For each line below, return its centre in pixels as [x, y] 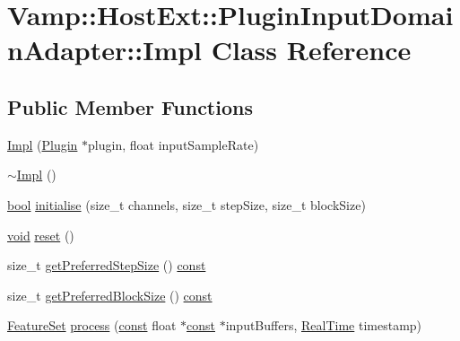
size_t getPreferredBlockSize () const [110, 295]
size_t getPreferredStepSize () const [107, 265]
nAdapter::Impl [105, 50]
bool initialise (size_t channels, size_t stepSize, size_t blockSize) [187, 204]
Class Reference [311, 50]
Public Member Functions [130, 106]
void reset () [41, 235]
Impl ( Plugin [43, 144]
